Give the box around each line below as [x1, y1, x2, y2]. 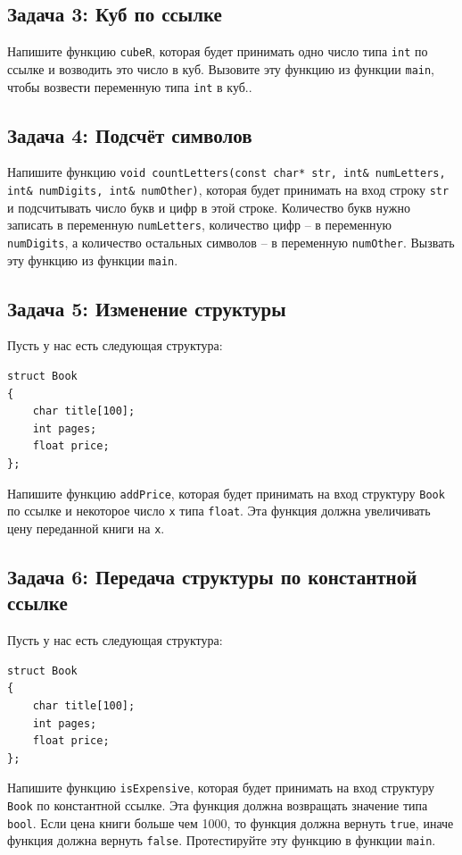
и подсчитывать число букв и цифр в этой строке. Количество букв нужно [7, 197, 411, 216]
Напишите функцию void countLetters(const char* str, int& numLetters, [7, 163, 446, 181]
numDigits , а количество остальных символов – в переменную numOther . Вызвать [7, 232, 455, 251]
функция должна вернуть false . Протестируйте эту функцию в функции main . [7, 831, 436, 850]
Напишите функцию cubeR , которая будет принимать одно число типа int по [7, 42, 428, 61]
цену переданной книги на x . [7, 518, 165, 537]
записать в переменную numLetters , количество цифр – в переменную [7, 215, 392, 234]
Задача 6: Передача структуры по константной [7, 562, 417, 590]
